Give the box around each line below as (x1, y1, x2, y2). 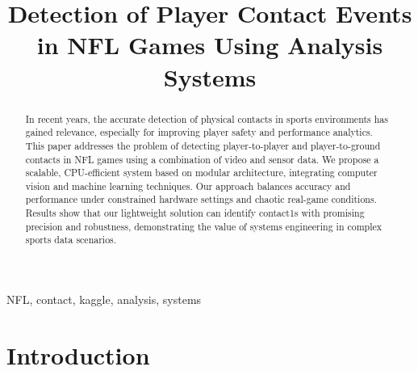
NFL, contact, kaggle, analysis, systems (6, 291, 202, 308)
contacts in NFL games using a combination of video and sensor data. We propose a (25, 152, 379, 166)
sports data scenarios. (25, 233, 117, 247)
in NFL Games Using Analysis (36, 28, 383, 61)
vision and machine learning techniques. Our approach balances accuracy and (25, 179, 351, 192)
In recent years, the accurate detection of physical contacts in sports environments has (25, 112, 388, 125)
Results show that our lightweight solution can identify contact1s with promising (25, 206, 365, 220)
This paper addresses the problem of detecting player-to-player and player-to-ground (25, 138, 381, 152)
